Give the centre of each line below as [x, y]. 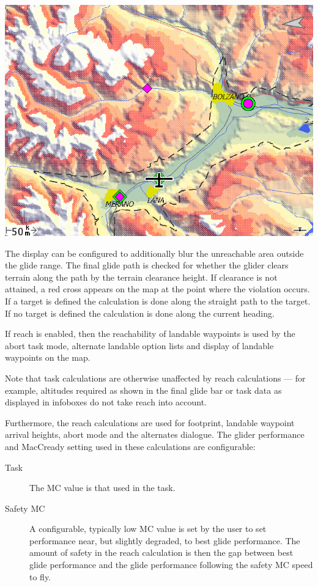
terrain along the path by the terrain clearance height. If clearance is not [141, 277]
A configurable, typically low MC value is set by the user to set [148, 529]
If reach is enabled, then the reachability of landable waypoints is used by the [150, 334]
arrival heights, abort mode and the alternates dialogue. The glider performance [155, 434]
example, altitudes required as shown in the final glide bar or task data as [143, 390]
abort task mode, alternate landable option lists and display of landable [139, 345]
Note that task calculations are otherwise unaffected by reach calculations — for [155, 378]
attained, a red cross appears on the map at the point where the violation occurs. [157, 289]
